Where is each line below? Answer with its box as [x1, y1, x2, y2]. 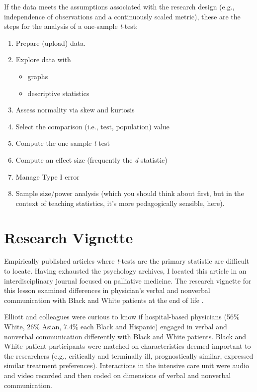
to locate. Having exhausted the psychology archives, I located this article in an [4, 266, 247, 276]
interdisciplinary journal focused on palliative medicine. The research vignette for [4, 275, 252, 286]
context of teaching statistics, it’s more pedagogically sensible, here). [15, 197, 225, 208]
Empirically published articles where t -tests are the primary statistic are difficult [4, 256, 250, 266]
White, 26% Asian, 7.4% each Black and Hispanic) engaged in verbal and [4, 321, 227, 331]
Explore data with [15, 54, 71, 65]
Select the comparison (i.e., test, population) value [15, 121, 170, 131]
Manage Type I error [15, 171, 80, 182]
